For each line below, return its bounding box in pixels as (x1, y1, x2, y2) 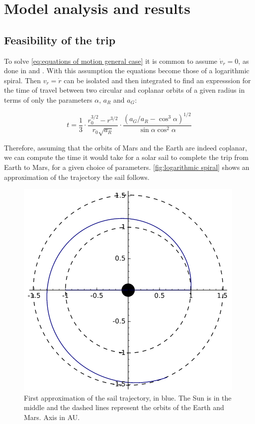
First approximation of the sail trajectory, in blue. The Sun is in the (24, 392, 232, 403)
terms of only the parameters (4, 94, 92, 105)
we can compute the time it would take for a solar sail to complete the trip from (4, 152, 249, 162)
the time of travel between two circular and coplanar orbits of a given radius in (4, 85, 245, 95)
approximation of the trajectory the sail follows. (4, 171, 150, 182)
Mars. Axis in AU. (24, 412, 80, 422)
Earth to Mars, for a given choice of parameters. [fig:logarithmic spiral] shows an (4, 162, 250, 172)
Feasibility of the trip (4, 32, 116, 47)
